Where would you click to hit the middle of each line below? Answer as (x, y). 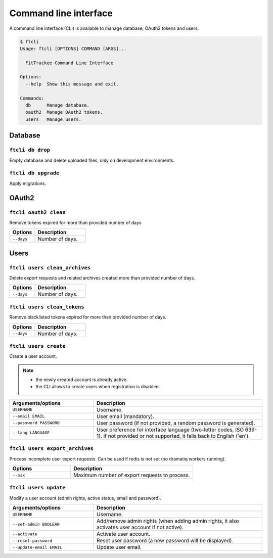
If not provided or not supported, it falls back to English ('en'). (177, 436)
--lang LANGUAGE (31, 433)
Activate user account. (123, 534)
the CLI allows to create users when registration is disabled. (98, 387)
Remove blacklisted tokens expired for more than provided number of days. (88, 317)
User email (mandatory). (125, 416)
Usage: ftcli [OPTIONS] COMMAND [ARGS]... (73, 49)
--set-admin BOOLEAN (36, 524)
